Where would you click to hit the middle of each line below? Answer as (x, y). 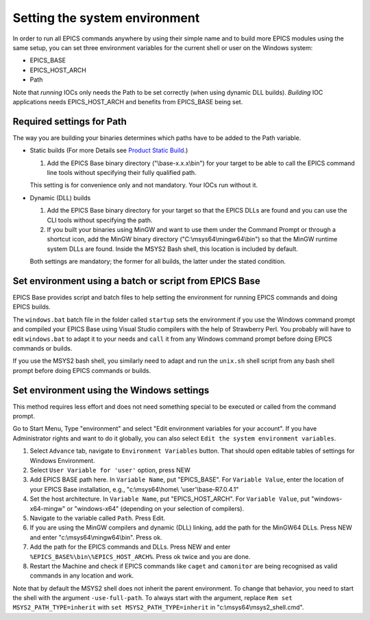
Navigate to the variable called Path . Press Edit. (98, 518)
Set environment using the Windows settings (111, 390)
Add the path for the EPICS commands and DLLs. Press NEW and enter (130, 547)
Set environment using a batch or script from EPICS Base (136, 281)
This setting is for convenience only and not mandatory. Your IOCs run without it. (144, 185)
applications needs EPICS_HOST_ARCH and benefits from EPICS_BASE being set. (128, 102)
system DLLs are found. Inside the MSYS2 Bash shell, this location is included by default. (172, 249)
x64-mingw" (48, 508)
